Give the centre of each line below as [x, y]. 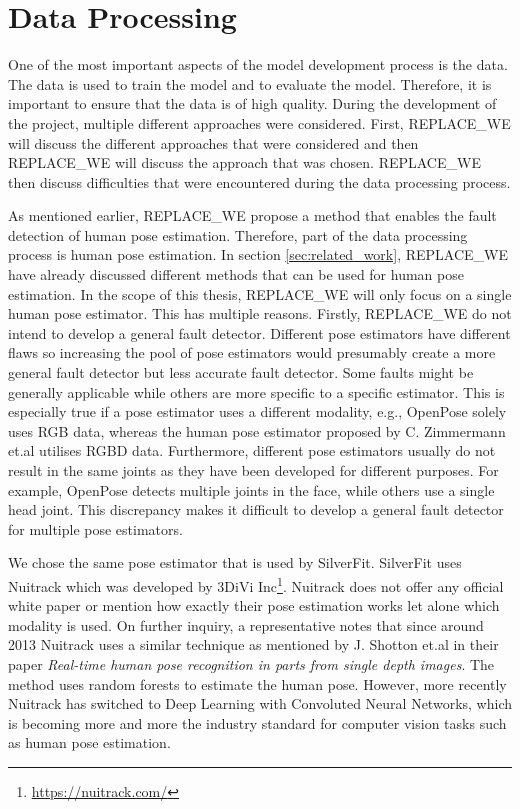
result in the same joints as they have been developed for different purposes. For [253, 470]
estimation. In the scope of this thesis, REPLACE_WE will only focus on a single [260, 293]
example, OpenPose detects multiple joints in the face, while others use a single [251, 489]
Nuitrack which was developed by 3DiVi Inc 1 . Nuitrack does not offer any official [256, 584]
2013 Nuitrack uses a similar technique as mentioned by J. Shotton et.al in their [253, 644]
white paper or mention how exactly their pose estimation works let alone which [254, 605]
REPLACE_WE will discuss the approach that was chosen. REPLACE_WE [244, 162]
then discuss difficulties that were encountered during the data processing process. [259, 181]
